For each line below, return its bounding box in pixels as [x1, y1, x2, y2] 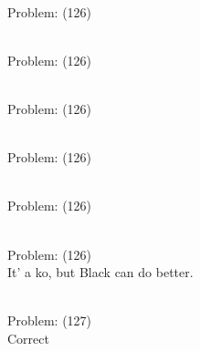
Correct [7, 328, 49, 347]
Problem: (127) [7, 311, 92, 330]
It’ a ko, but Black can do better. [7, 263, 194, 282]
